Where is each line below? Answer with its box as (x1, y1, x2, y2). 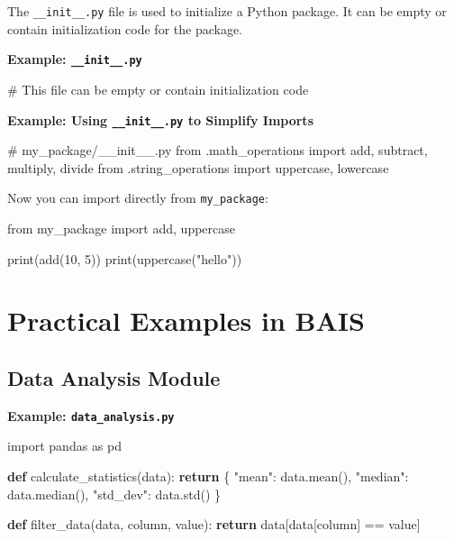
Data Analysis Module (7, 363, 221, 391)
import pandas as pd (7, 436, 123, 455)
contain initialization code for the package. (7, 19, 243, 38)
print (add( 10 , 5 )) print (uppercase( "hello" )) (7, 249, 242, 268)
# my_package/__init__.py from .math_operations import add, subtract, (7, 141, 428, 160)
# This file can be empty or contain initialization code (7, 79, 309, 98)
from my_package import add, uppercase (7, 219, 235, 237)
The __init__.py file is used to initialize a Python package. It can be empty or (7, 2, 447, 20)
